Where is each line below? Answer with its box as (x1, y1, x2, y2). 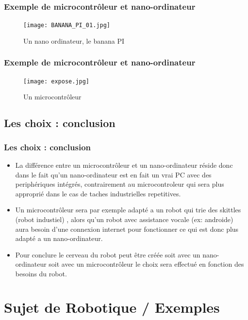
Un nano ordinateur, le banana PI (23, 35, 124, 46)
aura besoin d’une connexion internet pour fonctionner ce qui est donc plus (15, 224, 239, 234)
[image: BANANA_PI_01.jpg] (23, 22, 110, 29)
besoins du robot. (15, 268, 67, 278)
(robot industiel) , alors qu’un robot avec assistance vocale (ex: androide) (15, 214, 233, 224)
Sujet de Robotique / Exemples (4, 297, 220, 317)
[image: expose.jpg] (23, 78, 90, 85)
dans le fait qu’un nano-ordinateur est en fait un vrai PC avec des (15, 169, 212, 179)
